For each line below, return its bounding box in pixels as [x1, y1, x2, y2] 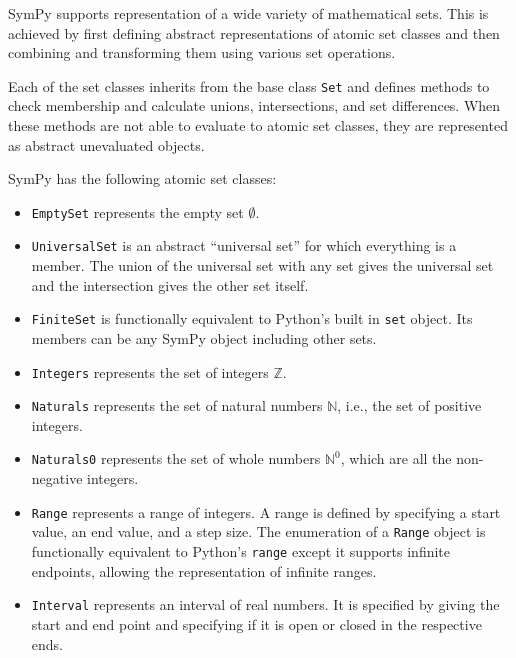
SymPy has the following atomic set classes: [8, 168, 277, 189]
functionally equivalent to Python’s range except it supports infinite [31, 541, 451, 562]
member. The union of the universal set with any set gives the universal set [31, 255, 494, 276]
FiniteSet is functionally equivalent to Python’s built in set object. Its [31, 308, 473, 329]
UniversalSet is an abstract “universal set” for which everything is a [31, 235, 457, 256]
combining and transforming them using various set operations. [8, 42, 396, 63]
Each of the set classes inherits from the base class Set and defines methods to [8, 75, 490, 96]
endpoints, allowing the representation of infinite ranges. [31, 560, 377, 581]
